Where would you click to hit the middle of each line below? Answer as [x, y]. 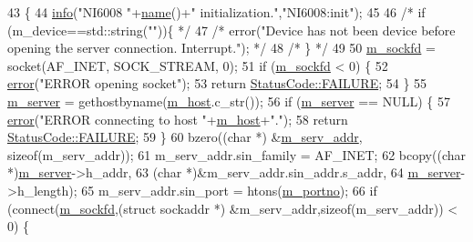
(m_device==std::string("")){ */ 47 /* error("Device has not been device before [231, 30]
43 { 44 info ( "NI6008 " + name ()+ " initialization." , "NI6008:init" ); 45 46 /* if [216, 12]
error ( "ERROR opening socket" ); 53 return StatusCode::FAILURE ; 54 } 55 [217, 83]
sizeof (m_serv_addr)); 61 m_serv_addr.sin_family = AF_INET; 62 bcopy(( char [236, 154]
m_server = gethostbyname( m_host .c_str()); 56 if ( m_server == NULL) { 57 [229, 101]
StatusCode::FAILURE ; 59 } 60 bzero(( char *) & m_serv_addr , [185, 137]
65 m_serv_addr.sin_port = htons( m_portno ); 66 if [229, 190]
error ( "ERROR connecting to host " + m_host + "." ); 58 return [178, 119]
